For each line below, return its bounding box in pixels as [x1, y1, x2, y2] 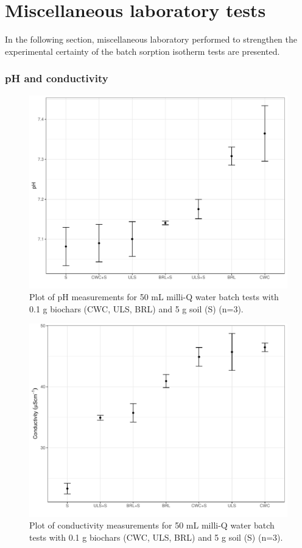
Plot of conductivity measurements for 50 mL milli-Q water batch [29, 519, 275, 532]
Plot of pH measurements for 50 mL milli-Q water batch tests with [29, 290, 279, 303]
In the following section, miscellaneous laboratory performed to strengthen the [5, 33, 298, 46]
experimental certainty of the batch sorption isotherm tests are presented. [5, 44, 280, 57]
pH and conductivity [5, 71, 108, 86]
